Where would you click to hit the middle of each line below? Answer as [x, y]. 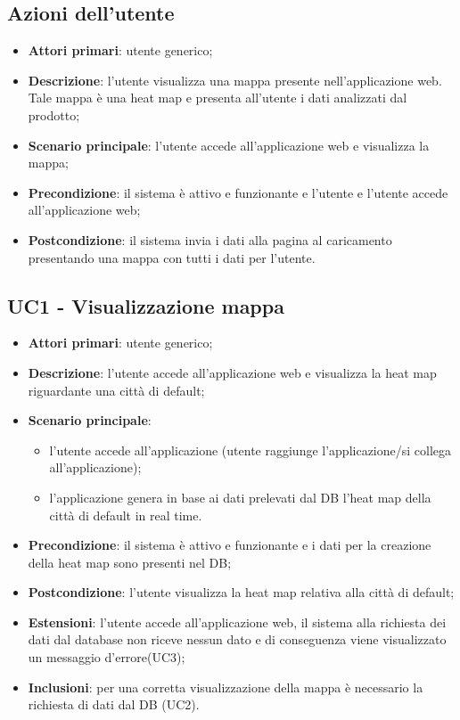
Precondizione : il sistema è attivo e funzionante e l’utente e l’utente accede [238, 192]
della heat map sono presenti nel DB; [130, 562]
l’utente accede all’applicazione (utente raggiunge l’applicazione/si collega [251, 450]
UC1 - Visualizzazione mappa [146, 305]
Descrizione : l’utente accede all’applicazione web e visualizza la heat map [232, 372]
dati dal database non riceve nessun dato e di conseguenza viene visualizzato [237, 639]
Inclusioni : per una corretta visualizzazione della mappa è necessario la [226, 687]
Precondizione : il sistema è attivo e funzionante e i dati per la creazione [230, 545]
